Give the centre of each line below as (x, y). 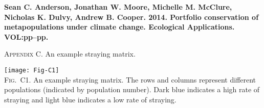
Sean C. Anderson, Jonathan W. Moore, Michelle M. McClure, (118, 7)
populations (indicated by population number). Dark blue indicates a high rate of (132, 89)
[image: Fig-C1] (32, 70)
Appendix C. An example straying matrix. (70, 54)
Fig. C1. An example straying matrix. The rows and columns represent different (130, 79)
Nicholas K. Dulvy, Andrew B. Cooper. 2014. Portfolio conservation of (131, 17)
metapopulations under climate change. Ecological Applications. (119, 27)
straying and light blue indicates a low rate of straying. (90, 99)
